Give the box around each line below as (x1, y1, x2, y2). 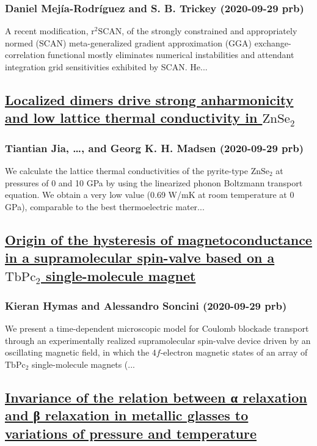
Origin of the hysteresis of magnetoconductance (5, 230, 312, 249)
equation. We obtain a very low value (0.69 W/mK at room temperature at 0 (5, 188, 294, 201)
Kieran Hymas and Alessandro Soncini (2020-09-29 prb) (5, 298, 287, 313)
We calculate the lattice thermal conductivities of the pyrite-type (5, 164, 248, 177)
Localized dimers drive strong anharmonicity (5, 90, 294, 109)
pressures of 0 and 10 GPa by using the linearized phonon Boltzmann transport (5, 176, 303, 189)
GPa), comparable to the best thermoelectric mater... (5, 200, 205, 213)
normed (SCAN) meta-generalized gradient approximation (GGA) (5, 36, 252, 49)
